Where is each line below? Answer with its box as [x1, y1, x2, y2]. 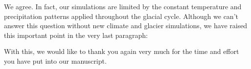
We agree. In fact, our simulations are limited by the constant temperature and [4, 1, 242, 11]
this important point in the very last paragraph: [4, 30, 148, 40]
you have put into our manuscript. [4, 55, 107, 66]
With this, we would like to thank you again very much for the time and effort [4, 46, 239, 56]
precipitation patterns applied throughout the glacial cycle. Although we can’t [4, 11, 238, 21]
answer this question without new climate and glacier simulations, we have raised [4, 20, 248, 31]
